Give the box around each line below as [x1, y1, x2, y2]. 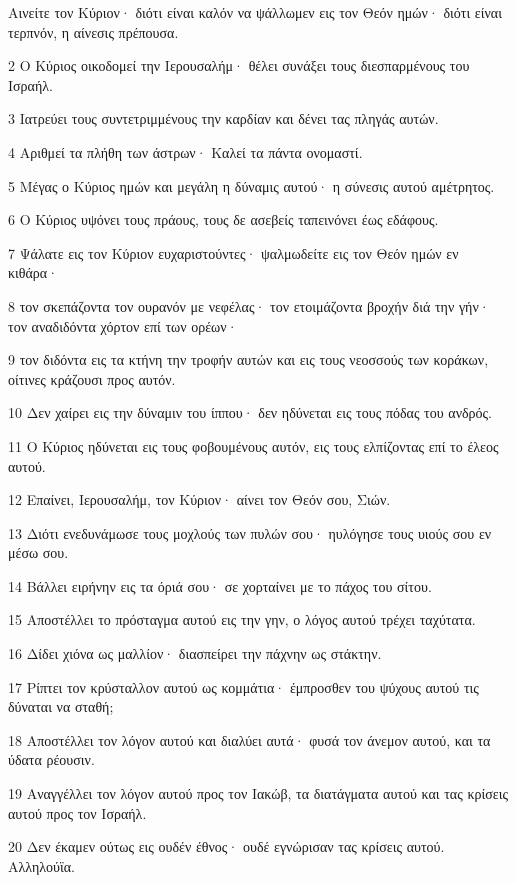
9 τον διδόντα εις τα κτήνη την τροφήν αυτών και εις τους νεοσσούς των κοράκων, [8, 349, 489, 370]
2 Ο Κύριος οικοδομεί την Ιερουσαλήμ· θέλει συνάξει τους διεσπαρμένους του [8, 55, 470, 76]
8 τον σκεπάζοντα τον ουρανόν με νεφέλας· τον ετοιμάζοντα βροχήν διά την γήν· [8, 295, 490, 316]
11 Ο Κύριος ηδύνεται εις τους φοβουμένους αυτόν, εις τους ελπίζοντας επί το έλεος [8, 435, 499, 456]
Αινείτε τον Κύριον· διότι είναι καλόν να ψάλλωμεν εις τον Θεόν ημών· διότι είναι [8, 2, 502, 22]
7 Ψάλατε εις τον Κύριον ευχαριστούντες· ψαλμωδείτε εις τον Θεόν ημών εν [8, 242, 459, 263]
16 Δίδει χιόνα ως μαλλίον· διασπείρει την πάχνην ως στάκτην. [8, 643, 382, 664]
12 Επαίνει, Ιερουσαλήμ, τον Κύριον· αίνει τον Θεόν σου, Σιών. [8, 489, 391, 510]
